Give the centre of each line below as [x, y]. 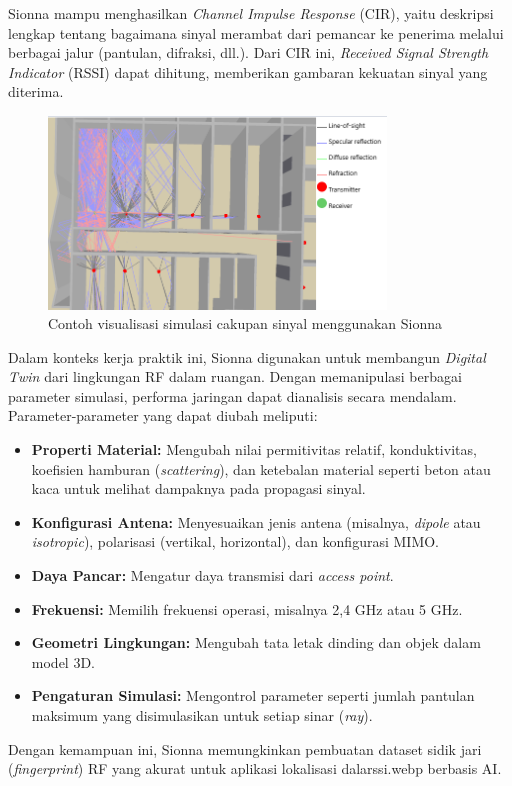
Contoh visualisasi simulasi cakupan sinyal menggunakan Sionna [245, 323]
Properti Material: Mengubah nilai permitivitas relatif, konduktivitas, [254, 449]
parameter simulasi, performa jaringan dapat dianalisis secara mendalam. [232, 395]
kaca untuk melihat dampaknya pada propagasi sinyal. [198, 488]
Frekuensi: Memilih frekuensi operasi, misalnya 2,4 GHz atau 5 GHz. [247, 608]
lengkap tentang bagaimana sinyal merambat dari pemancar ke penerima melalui [256, 32]
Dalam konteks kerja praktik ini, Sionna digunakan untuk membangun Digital [247, 356]
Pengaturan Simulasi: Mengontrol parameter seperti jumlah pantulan [253, 695]
